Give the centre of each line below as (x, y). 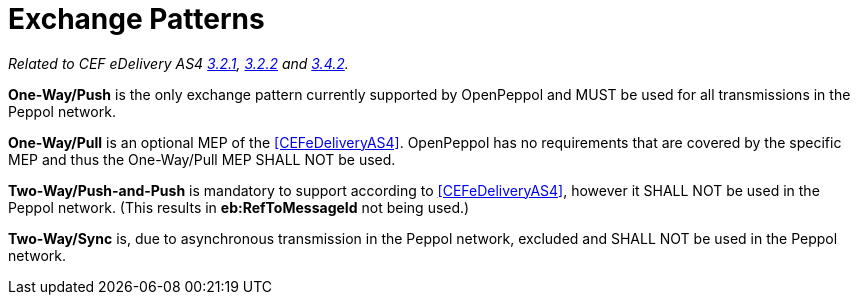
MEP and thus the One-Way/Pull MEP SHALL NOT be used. (202, 159)
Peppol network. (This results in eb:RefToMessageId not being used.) (239, 207)
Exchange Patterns (136, 19)
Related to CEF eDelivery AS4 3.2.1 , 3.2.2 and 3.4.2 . (178, 63)
